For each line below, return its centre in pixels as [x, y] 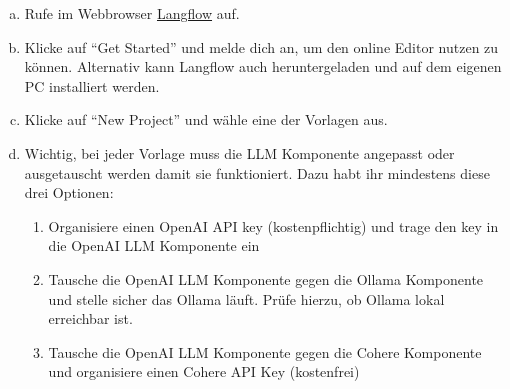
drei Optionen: [69, 192]
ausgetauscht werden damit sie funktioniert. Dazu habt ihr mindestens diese [257, 172]
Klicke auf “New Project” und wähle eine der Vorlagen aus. [206, 119]
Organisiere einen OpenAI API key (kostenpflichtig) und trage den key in [273, 225]
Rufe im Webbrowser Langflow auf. [132, 13]
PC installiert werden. [92, 85]
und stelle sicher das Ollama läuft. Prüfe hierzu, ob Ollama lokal [246, 298]
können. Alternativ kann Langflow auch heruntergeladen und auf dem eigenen [263, 66]
